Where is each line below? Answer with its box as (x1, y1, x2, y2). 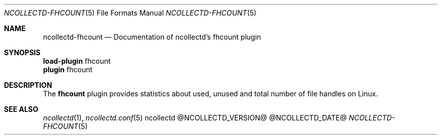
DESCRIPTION (4, 81, 52, 89)
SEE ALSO (4, 105, 38, 113)
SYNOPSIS (4, 48, 41, 57)
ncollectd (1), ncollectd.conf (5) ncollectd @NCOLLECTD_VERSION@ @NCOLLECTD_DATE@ (43, 113, 347, 122)
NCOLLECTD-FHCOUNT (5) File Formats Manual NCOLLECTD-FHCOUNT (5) (4, 9, 257, 17)
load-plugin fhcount (43, 57, 111, 65)
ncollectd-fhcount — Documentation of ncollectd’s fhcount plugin (43, 33, 261, 41)
